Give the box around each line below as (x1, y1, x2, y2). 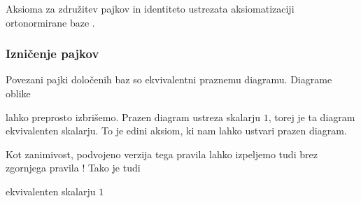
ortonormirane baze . (6, 15, 95, 29)
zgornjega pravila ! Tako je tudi (6, 160, 141, 175)
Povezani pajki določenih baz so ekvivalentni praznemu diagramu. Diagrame (6, 72, 332, 87)
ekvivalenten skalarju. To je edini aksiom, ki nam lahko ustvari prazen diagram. (6, 123, 347, 138)
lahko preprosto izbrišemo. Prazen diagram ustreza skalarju (6, 109, 261, 124)
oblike (6, 86, 31, 100)
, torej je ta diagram (268, 109, 355, 124)
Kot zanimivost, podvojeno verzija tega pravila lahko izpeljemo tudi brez (6, 146, 318, 161)
